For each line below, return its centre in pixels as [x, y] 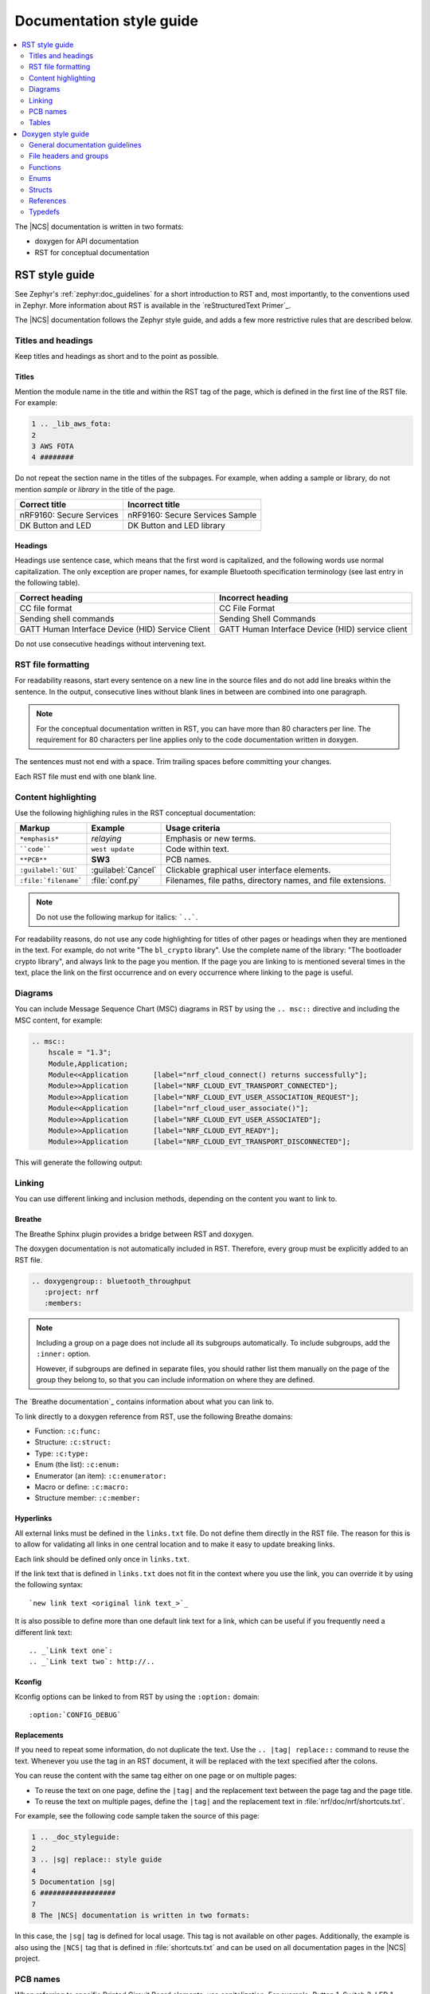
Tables [40, 123]
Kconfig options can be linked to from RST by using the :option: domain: [137, 1696]
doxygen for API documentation [87, 241]
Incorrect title [154, 505]
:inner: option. [63, 1354]
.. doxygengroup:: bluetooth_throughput [111, 1281]
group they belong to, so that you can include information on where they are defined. [176, 1379]
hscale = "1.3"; [80, 1052]
